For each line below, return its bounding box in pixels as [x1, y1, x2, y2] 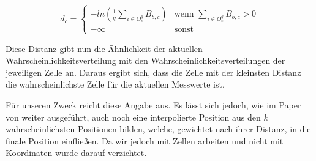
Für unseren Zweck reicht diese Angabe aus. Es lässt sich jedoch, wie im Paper [6, 98, 301, 111]
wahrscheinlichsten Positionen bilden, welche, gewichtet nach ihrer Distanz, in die [6, 122, 311, 135]
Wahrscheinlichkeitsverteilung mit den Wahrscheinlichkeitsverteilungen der [6, 54, 285, 67]
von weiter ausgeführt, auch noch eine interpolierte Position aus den [6, 110, 261, 123]
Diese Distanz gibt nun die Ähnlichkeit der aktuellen [6, 42, 203, 54]
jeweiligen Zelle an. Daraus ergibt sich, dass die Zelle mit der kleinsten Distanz [6, 66, 301, 78]
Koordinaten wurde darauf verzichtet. [6, 146, 147, 159]
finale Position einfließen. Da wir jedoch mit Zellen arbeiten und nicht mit [6, 134, 284, 147]
